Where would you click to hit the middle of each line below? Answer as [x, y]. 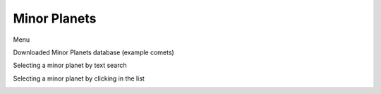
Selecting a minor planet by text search [70, 65]
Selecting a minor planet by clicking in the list [79, 78]
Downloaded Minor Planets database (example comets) [93, 52]
